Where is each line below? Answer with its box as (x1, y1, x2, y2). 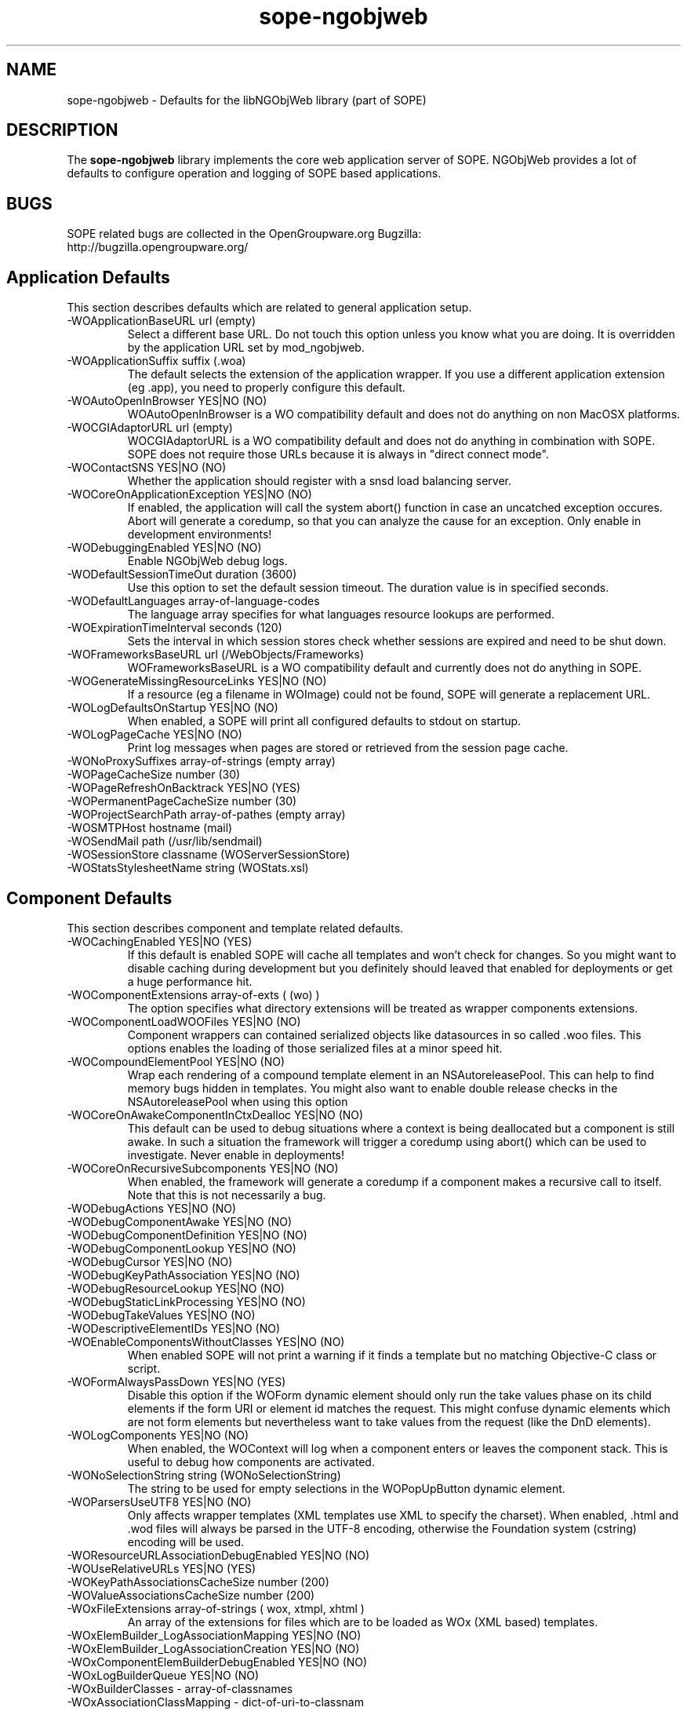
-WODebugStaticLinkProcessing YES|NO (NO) (67, 1294, 306, 1308)
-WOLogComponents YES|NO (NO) (67, 1428, 249, 1442)
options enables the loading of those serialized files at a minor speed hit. (127, 1041, 503, 1055)
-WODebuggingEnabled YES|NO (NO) (67, 541, 262, 555)
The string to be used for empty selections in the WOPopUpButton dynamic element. (127, 1481, 565, 1495)
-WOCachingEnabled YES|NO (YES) (67, 934, 253, 948)
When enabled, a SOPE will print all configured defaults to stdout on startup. (127, 714, 522, 728)
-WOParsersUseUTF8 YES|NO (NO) (67, 1494, 252, 1509)
